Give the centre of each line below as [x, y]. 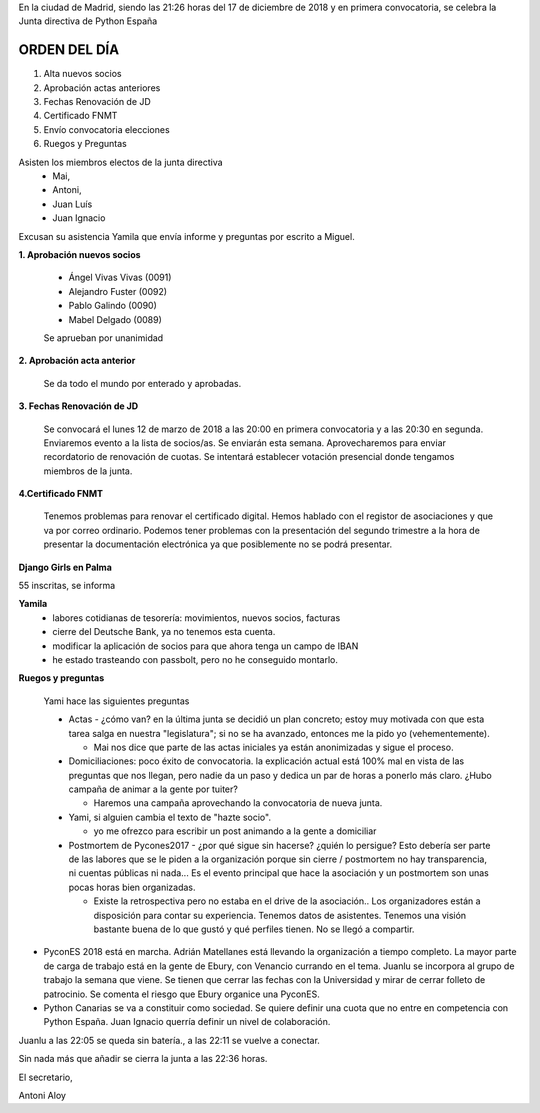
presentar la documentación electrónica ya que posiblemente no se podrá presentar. [218, 544]
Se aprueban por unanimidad [103, 337]
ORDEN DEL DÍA [69, 50]
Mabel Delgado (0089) [115, 319]
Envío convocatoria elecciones [106, 129]
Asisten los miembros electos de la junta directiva [121, 162]
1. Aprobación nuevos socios [79, 254]
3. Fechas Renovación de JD [78, 406]
